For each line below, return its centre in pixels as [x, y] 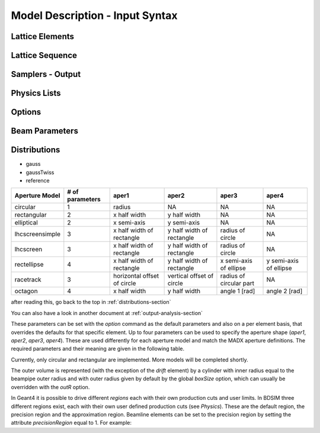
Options [26, 112]
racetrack [28, 280]
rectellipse [29, 265]
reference [38, 180]
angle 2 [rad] [284, 291]
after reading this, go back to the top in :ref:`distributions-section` [91, 302]
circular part [237, 283]
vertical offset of [191, 276]
